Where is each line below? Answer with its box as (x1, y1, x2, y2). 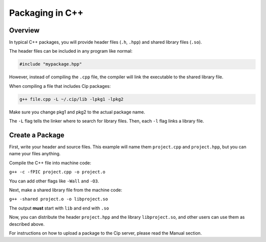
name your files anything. (9, 151, 61, 157)
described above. (9, 221, 45, 227)
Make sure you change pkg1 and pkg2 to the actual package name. (9, 109, 145, 115)
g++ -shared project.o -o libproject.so (9, 196, 108, 202)
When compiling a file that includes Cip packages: (9, 83, 111, 89)
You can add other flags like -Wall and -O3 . (9, 178, 100, 184)
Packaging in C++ (9, 7, 84, 18)
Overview (9, 26, 40, 35)
